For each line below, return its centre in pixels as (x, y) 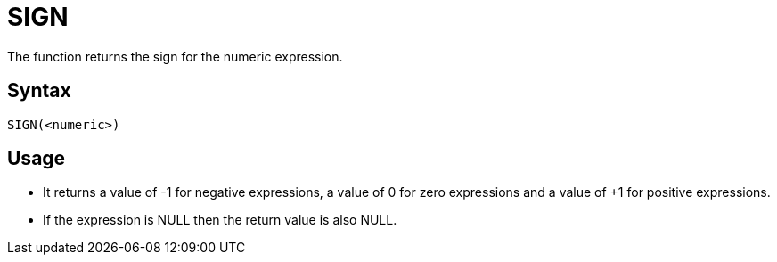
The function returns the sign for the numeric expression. (175, 56)
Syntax (39, 91)
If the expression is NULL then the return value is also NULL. (220, 220)
